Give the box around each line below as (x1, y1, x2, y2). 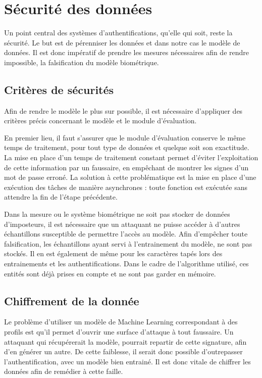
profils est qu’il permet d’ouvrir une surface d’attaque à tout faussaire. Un (4, 326, 234, 337)
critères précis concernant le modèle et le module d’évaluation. (4, 115, 197, 126)
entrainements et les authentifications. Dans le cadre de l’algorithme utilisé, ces (4, 258, 249, 269)
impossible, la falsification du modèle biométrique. (4, 57, 159, 67)
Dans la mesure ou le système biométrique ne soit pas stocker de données (4, 209, 230, 219)
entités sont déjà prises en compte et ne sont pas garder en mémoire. (4, 268, 216, 278)
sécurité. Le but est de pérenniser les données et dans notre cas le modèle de (4, 37, 240, 48)
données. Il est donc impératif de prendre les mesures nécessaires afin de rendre (4, 47, 249, 58)
